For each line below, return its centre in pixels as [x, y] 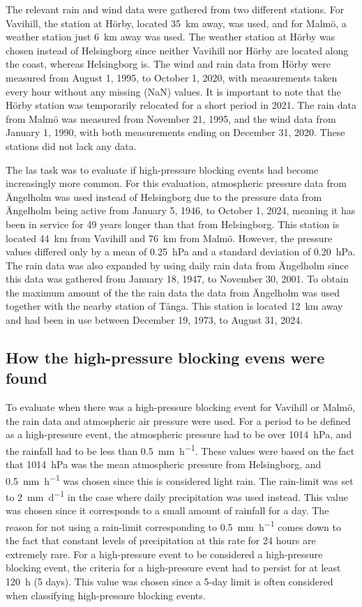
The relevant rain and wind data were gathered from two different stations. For [175, 9]
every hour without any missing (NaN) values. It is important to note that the [173, 91]
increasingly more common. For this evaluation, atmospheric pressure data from [176, 183]
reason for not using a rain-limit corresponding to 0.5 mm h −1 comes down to [173, 525]
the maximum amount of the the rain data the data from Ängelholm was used [173, 292]
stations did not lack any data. [71, 145]
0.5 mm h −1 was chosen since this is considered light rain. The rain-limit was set [180, 479]
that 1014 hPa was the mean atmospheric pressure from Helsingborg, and [164, 464]
